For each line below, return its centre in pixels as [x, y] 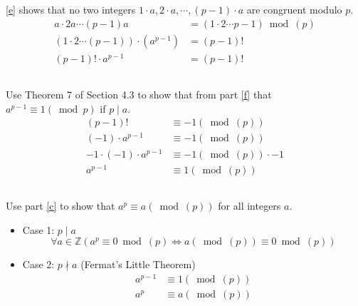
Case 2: [38, 264]
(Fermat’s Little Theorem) [138, 264]
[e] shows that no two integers [71, 9]
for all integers [249, 206]
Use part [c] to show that [60, 206]
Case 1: [38, 229]
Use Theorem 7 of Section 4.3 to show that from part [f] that [139, 95]
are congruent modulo [294, 9]
